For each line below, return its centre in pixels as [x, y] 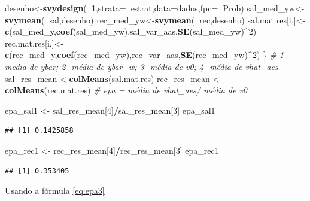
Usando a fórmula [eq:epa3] [55, 191]
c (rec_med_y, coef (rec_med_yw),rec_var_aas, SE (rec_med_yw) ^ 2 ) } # [141, 55]
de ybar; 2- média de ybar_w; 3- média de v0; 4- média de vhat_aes [154, 66]
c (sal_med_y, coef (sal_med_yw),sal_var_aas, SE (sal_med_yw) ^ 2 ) [131, 31]
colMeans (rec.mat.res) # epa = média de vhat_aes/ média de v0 [126, 90]
